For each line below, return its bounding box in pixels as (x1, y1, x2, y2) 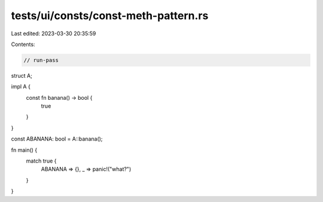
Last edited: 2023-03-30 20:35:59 (11, 30, 96, 37)
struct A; (11, 72, 32, 79)
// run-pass (23, 57, 59, 63)
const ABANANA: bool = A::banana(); (11, 135, 103, 143)
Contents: (11, 41, 35, 48)
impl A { (11, 83, 31, 90)
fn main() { (11, 146, 38, 154)
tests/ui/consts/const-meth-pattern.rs (11, 9, 209, 22)
